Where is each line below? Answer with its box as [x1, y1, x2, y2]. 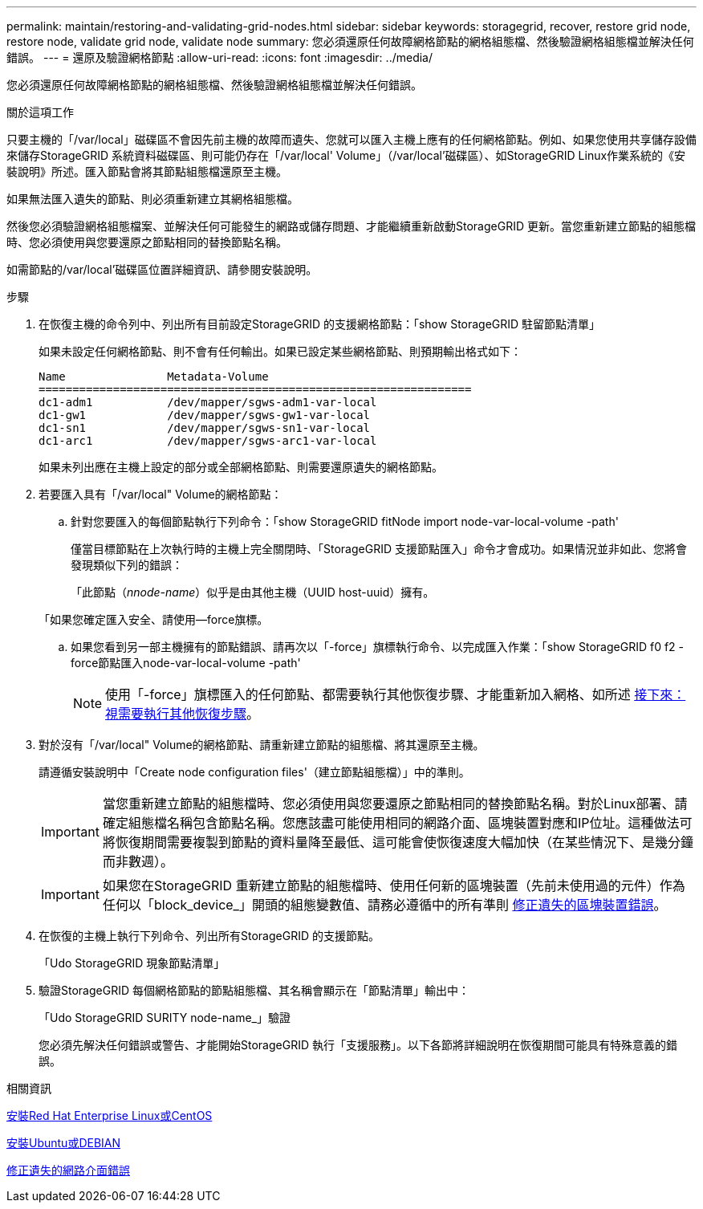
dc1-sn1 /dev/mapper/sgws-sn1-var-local [39, 421, 371, 434]
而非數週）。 [102, 853, 173, 869]
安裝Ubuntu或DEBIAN [6, 1136, 121, 1150]
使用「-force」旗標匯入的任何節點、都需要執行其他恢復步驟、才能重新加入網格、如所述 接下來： [105, 686, 686, 702]
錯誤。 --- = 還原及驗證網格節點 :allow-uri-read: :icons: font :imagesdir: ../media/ [6, 51, 433, 64]
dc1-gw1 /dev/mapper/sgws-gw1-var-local [39, 409, 371, 421]
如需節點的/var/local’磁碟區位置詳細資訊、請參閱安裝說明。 [6, 263, 318, 276]
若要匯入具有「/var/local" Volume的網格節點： [39, 487, 282, 501]
